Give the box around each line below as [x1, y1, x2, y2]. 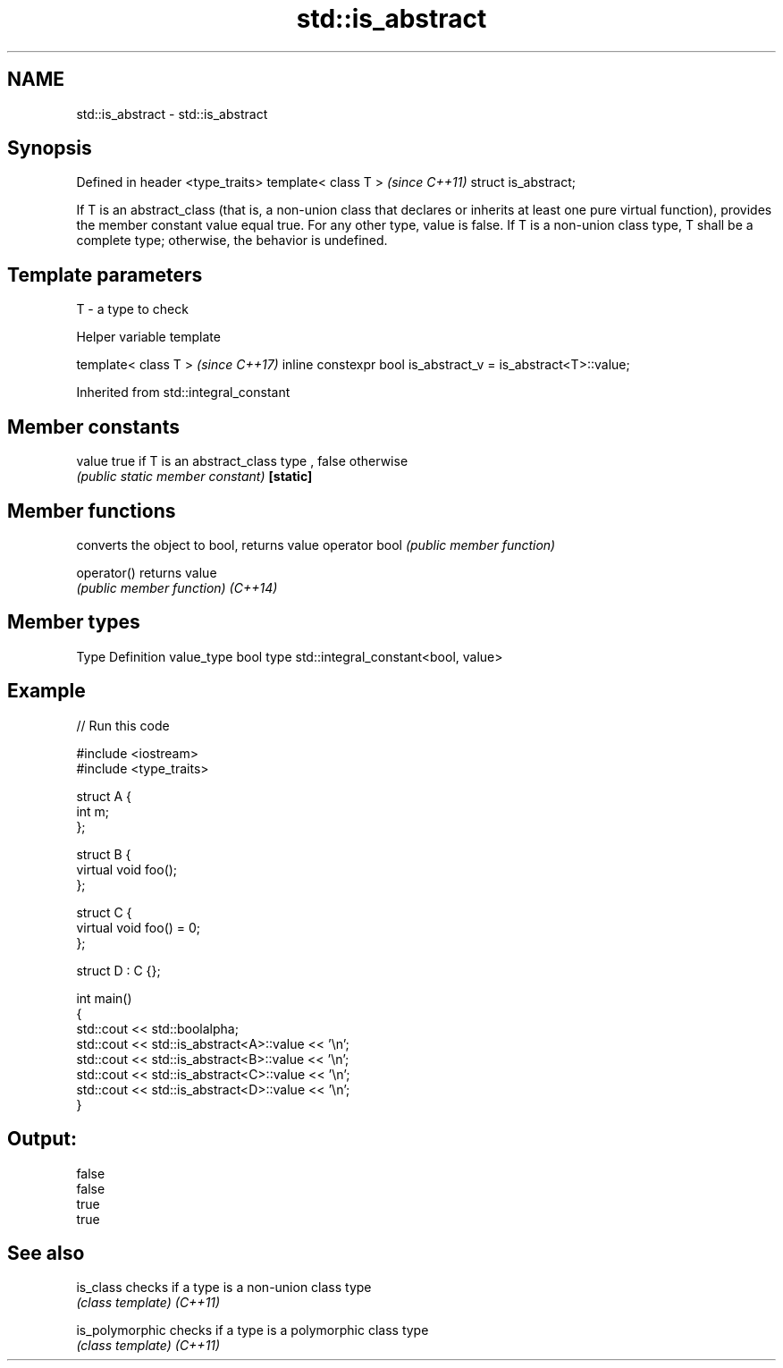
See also [7, 1241, 85, 1264]
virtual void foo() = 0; [76, 919, 201, 935]
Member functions [7, 499, 176, 522]
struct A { [76, 788, 131, 804]
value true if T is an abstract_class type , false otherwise [76, 453, 408, 469]
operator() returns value [76, 564, 217, 580]
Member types [7, 611, 140, 634]
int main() [76, 990, 132, 1006]
